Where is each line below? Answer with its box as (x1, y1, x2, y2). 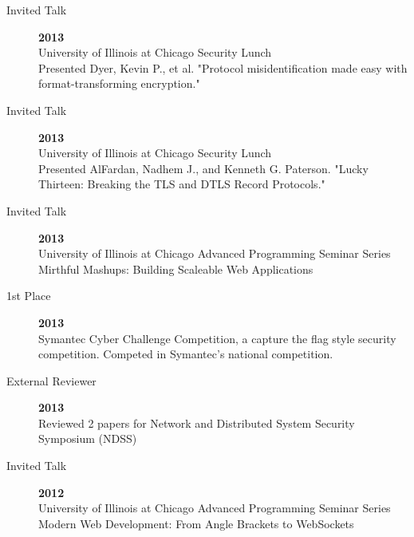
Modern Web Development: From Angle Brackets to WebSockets (38, 515, 354, 531)
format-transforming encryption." (38, 75, 200, 92)
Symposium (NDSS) (38, 430, 137, 447)
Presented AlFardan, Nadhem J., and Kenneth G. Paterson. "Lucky (38, 160, 369, 176)
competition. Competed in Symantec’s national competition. (38, 345, 333, 362)
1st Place (6, 287, 51, 304)
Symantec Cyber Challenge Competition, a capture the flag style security (38, 330, 396, 346)
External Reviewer (6, 372, 97, 389)
